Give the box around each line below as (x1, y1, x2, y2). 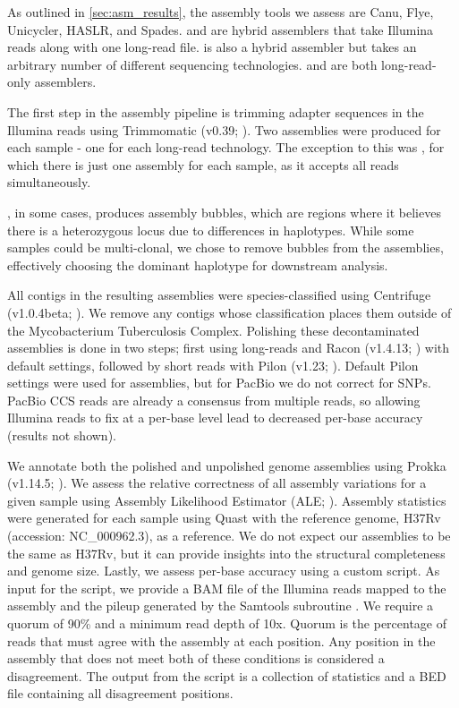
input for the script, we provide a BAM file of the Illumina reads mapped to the (7, 578, 446, 597)
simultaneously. (7, 173, 91, 192)
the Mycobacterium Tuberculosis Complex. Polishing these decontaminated (7, 320, 420, 339)
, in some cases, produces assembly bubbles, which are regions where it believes (7, 202, 441, 221)
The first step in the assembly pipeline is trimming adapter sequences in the (7, 102, 424, 121)
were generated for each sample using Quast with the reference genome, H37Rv (7, 508, 441, 527)
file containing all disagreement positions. (7, 684, 234, 703)
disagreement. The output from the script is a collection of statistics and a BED (7, 666, 446, 685)
